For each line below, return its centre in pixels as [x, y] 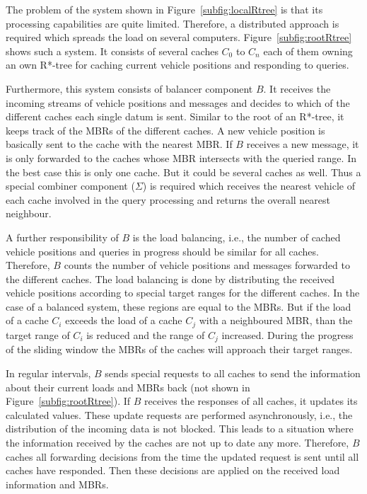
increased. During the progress [287, 334]
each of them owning [308, 51]
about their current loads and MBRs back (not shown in [128, 387]
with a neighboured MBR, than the [276, 320]
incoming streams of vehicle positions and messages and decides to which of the [178, 102]
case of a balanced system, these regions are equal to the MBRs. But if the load [179, 306]
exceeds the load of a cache [124, 320]
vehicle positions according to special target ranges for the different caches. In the [183, 293]
